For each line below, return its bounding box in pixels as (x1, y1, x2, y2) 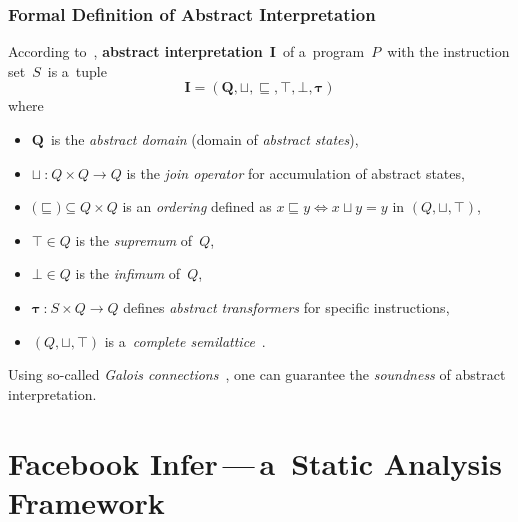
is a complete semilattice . (104, 330, 266, 351)
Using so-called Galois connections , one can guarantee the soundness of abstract (8, 364, 506, 385)
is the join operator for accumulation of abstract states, (126, 162, 465, 183)
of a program (282, 41, 365, 62)
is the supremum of (75, 229, 193, 250)
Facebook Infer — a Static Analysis (8, 442, 502, 483)
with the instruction (387, 41, 510, 62)
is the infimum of (75, 263, 181, 284)
